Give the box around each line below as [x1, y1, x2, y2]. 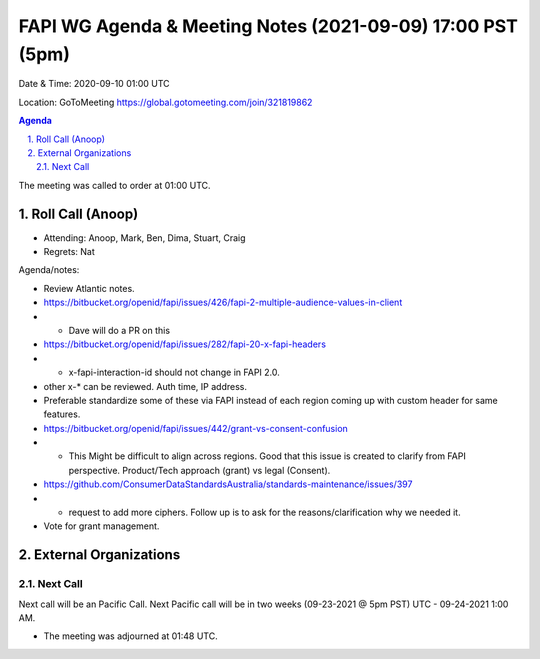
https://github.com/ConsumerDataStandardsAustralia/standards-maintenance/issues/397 [43, 478, 413, 490]
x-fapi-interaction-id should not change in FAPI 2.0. [68, 366, 280, 379]
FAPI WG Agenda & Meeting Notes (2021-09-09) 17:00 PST [18, 15, 519, 37]
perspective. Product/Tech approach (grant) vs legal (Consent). [68, 464, 331, 476]
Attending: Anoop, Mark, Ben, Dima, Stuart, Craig [43, 231, 246, 244]
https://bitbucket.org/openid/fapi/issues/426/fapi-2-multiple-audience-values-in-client [43, 296, 403, 309]
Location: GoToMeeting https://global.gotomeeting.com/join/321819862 [18, 96, 313, 108]
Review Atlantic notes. [43, 282, 135, 294]
